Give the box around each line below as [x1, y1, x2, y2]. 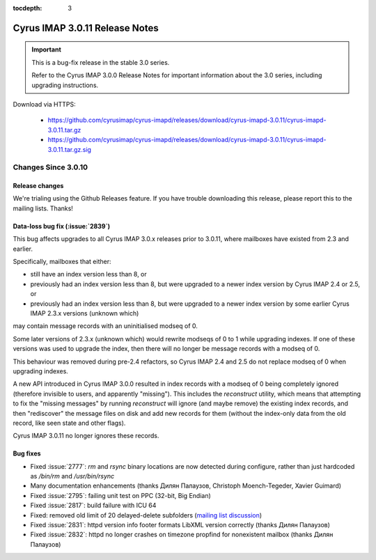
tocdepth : [13, 4, 42, 12]
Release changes [13, 182, 64, 190]
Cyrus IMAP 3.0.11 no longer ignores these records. [13, 432, 159, 440]
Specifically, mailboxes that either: [13, 258, 111, 266]
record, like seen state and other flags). [13, 419, 126, 427]
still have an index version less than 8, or [30, 270, 148, 279]
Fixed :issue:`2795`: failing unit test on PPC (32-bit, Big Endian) [30, 491, 212, 499]
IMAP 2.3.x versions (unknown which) [30, 309, 139, 317]
